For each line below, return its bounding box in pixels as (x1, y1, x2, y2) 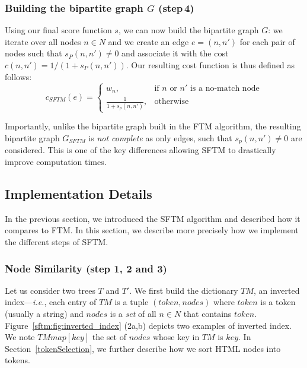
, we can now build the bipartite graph (118, 24, 259, 36)
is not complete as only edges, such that (88, 131, 232, 144)
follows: (5, 70, 32, 83)
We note (5, 331, 35, 343)
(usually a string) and (5, 307, 84, 319)
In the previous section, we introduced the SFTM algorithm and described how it (5, 212, 300, 224)
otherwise (154, 97, 189, 106)
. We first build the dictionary (129, 284, 238, 296)
